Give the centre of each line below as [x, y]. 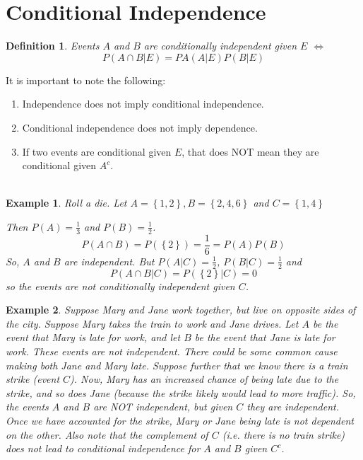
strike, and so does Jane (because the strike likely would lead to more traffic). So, [181, 392]
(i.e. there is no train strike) [284, 434]
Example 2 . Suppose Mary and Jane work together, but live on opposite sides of [181, 310]
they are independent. [293, 407]
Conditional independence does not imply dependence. [140, 127]
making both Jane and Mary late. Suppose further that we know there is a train [177, 365]
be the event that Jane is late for [265, 337]
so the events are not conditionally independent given [120, 286]
